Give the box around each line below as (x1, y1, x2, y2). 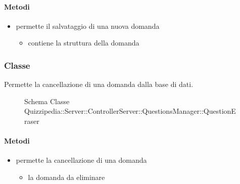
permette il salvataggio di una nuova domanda (16, 20, 160, 31)
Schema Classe (24, 96, 70, 106)
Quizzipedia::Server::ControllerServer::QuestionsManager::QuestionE (24, 106, 236, 116)
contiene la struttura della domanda (28, 37, 139, 48)
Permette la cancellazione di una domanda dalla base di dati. (4, 79, 194, 89)
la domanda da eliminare (28, 171, 105, 182)
